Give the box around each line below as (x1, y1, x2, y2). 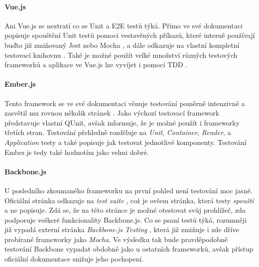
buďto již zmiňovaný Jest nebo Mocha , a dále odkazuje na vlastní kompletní (4, 39, 240, 50)
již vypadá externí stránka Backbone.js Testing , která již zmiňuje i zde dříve (4, 224, 239, 235)
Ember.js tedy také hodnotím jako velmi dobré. (4, 146, 149, 157)
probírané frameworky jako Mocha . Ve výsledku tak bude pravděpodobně (4, 234, 228, 244)
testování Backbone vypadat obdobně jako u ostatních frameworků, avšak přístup (4, 244, 254, 254)
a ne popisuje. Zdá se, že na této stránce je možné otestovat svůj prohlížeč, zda (4, 205, 246, 215)
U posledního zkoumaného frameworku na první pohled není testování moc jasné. (4, 185, 253, 195)
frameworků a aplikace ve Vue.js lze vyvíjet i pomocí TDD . (4, 59, 188, 70)
